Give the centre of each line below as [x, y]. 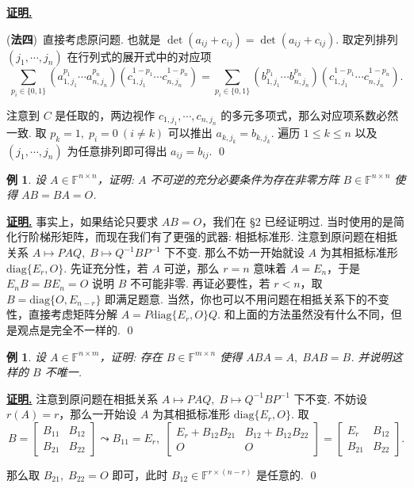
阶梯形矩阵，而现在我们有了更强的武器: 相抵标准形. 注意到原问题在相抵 [213, 236]
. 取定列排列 [367, 38]
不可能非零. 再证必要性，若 [200, 283]
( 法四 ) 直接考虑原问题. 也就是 [84, 38]
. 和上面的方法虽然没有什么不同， [304, 314]
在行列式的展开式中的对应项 [139, 56]
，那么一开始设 [98, 414]
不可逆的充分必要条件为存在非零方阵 [245, 179]
